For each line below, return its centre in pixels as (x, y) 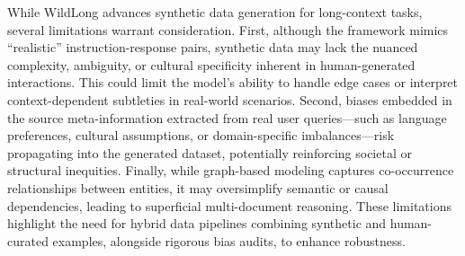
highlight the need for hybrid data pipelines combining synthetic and (197, 223)
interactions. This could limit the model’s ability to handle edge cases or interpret (233, 82)
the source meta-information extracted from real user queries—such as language (227, 117)
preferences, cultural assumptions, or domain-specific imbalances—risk (201, 135)
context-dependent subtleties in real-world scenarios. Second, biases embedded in (230, 99)
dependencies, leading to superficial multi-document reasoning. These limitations (229, 205)
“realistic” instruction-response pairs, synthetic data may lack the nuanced (213, 47)
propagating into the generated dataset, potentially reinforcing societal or (210, 152)
